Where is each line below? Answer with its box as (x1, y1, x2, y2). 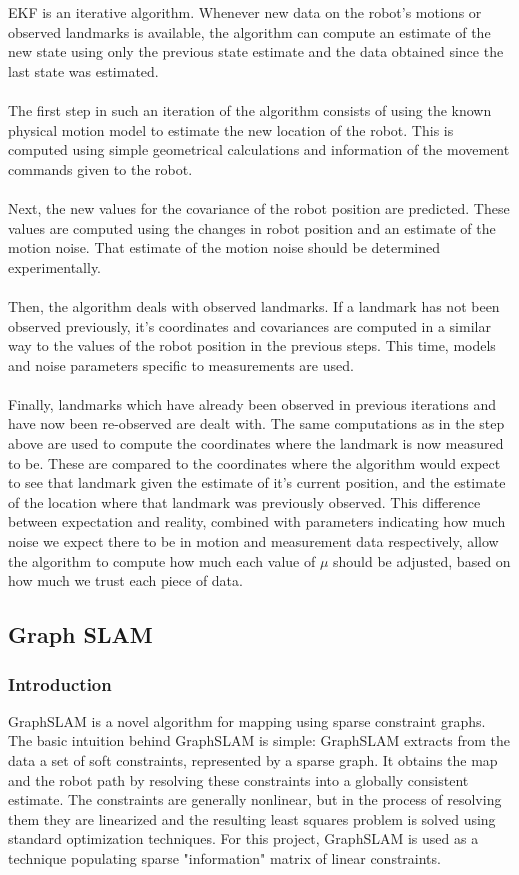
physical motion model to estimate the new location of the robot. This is (8, 119, 454, 140)
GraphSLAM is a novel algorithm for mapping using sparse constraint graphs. (8, 710, 486, 731)
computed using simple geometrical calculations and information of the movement (8, 139, 510, 160)
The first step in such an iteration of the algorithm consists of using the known (8, 99, 492, 120)
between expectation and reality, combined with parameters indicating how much (8, 511, 506, 532)
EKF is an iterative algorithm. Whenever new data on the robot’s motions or (8, 2, 482, 22)
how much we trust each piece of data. (8, 570, 243, 591)
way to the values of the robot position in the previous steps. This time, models (8, 335, 496, 356)
